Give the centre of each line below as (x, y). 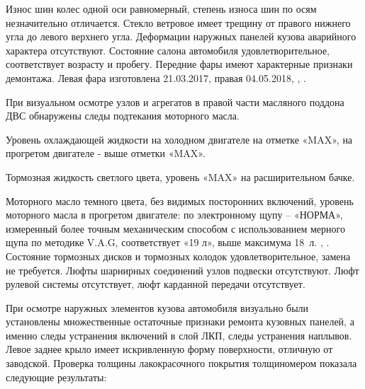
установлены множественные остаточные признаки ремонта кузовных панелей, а (180, 321)
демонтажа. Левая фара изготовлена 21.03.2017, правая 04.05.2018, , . (156, 77)
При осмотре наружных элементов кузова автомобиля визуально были (157, 307)
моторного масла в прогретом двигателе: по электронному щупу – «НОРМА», (174, 215)
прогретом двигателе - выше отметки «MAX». (106, 153)
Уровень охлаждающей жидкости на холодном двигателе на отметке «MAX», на (179, 139)
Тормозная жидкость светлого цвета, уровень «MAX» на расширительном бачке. (180, 176)
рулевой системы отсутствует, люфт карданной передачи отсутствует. (156, 284)
